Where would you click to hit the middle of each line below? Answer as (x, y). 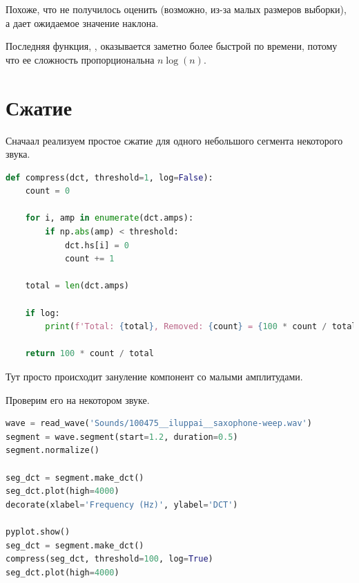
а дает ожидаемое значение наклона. (82, 22)
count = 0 (48, 191)
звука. (18, 154)
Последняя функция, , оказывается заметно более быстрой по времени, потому (172, 46)
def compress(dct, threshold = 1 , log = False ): (109, 177)
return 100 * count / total (89, 354)
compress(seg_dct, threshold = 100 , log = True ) (109, 559)
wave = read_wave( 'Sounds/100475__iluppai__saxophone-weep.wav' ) (159, 424)
